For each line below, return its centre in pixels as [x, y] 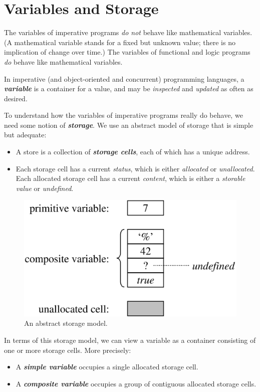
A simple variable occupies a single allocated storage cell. [107, 367]
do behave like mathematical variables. [63, 61]
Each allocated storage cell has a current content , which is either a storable [131, 178]
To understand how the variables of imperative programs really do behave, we [123, 115]
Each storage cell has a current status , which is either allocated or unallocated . [135, 168]
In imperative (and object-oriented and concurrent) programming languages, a [124, 78]
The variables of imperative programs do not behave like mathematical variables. [128, 32]
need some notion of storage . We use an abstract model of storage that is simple [129, 125]
